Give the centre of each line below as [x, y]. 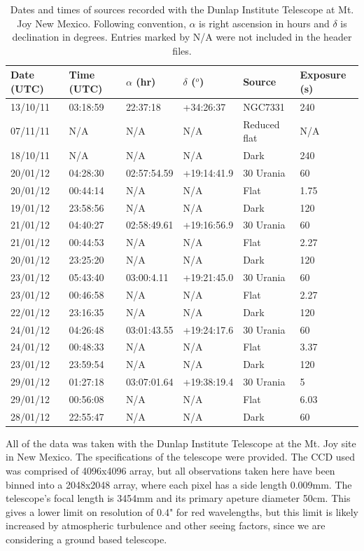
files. [182, 50]
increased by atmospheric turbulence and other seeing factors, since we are [166, 525]
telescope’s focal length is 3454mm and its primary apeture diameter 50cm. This [178, 498]
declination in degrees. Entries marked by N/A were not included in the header [182, 37]
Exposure [323, 75]
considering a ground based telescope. [86, 539]
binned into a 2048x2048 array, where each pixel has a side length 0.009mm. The [179, 484]
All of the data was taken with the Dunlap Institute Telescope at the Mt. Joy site [181, 443]
